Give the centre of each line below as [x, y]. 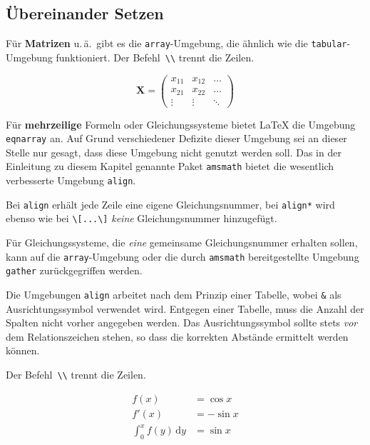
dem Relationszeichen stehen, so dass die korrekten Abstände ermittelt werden [177, 336]
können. [23, 350]
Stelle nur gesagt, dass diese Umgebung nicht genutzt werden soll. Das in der [174, 152]
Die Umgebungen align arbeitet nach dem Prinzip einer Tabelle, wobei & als [174, 294]
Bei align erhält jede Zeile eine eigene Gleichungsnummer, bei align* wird [170, 204]
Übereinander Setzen [85, 13]
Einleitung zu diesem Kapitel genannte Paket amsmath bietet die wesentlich [170, 166]
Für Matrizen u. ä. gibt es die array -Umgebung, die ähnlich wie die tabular [176, 43]
